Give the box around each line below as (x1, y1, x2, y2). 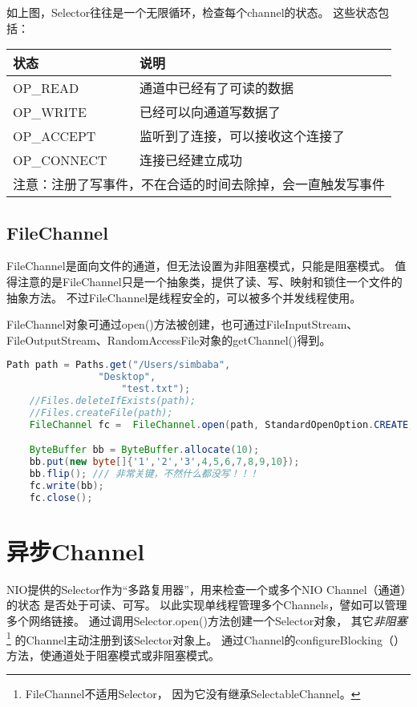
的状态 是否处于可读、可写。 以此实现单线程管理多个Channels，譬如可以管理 (6, 596, 407, 613)
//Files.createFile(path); (29, 406, 173, 418)
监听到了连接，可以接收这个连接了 (139, 127, 345, 146)
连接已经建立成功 (139, 151, 242, 170)
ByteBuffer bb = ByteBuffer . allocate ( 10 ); (29, 444, 260, 456)
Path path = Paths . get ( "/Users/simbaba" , (6, 359, 231, 371)
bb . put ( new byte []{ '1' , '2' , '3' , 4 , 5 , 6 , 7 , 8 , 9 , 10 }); (29, 456, 300, 468)
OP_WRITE (13, 102, 87, 121)
